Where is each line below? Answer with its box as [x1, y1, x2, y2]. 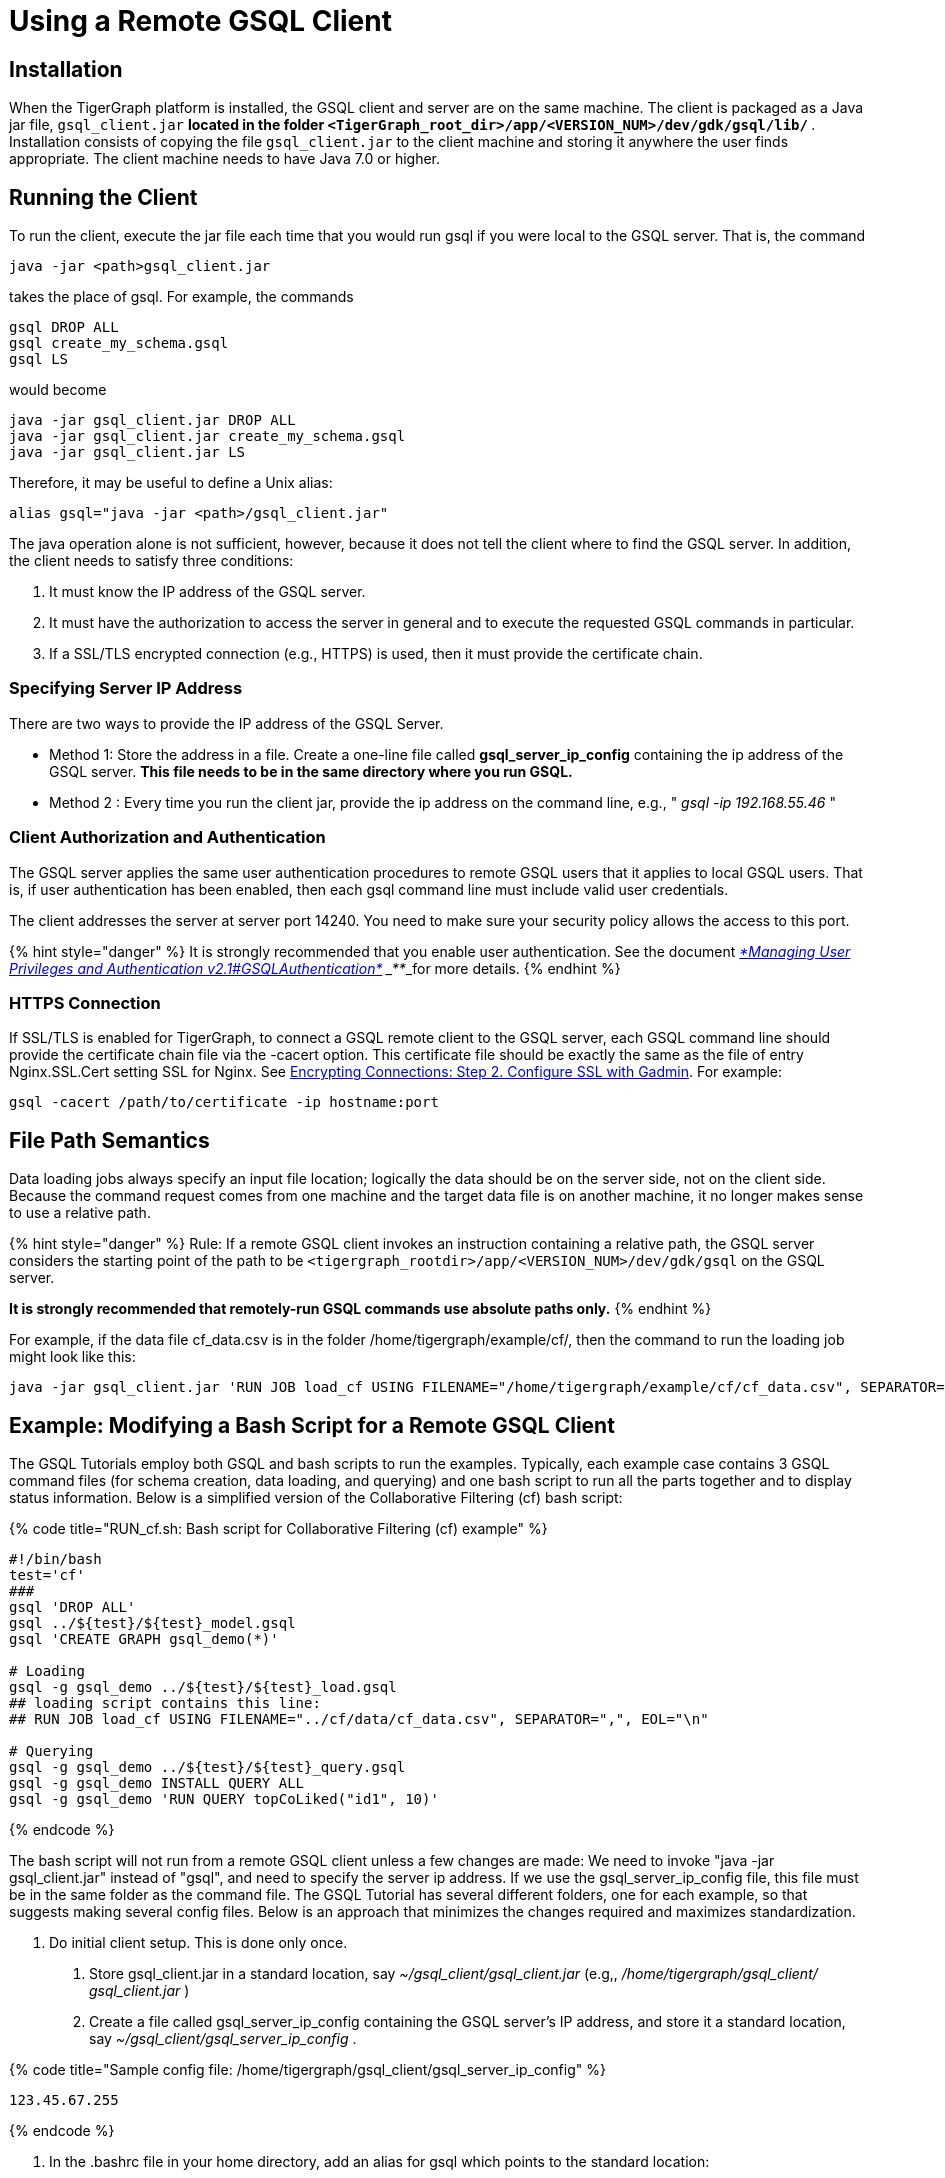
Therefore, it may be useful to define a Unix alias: [9, 474, 333, 492]
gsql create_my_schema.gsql [9, 335, 229, 352]
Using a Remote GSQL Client [9, 4, 392, 38]
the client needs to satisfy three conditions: [9, 552, 294, 570]
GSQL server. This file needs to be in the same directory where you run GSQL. [49, 762, 573, 780]
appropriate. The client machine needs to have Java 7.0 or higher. [9, 150, 441, 168]
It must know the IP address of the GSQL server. [49, 583, 366, 601]
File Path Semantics [9, 1127, 210, 1153]
